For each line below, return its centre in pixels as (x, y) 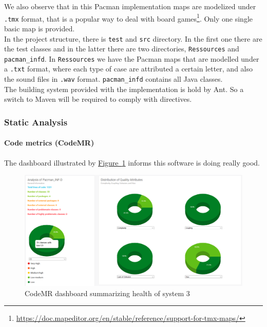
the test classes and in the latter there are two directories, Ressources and (122, 49)
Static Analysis (36, 122)
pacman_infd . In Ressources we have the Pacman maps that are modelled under (132, 58)
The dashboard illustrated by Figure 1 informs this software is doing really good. (132, 162)
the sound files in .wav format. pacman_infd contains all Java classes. (113, 79)
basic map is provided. (40, 28)
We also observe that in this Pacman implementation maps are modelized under (130, 6)
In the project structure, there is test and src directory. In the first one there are (133, 38)
